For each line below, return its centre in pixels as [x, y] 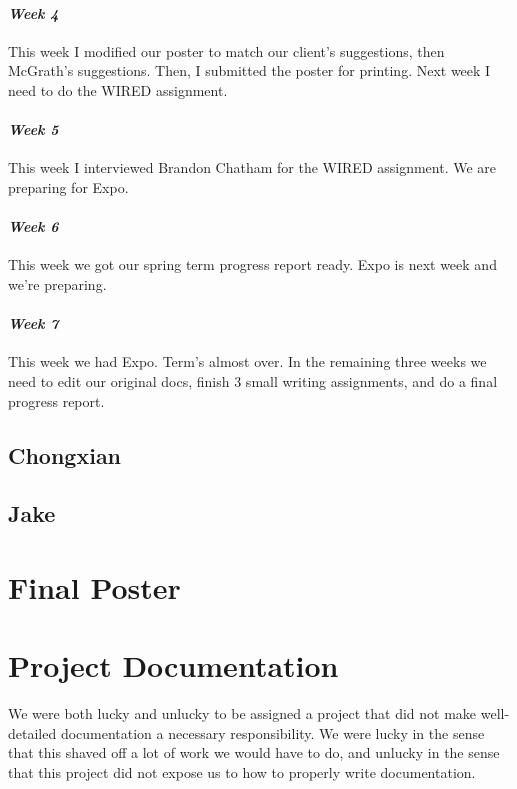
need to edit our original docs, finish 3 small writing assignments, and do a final [253, 380]
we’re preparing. [57, 283]
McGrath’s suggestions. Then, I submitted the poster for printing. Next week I [249, 70]
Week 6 [33, 226]
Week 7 [33, 323]
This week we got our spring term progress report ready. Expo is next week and [252, 264]
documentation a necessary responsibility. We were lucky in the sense [272, 732]
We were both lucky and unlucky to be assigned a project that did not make [242, 713]
